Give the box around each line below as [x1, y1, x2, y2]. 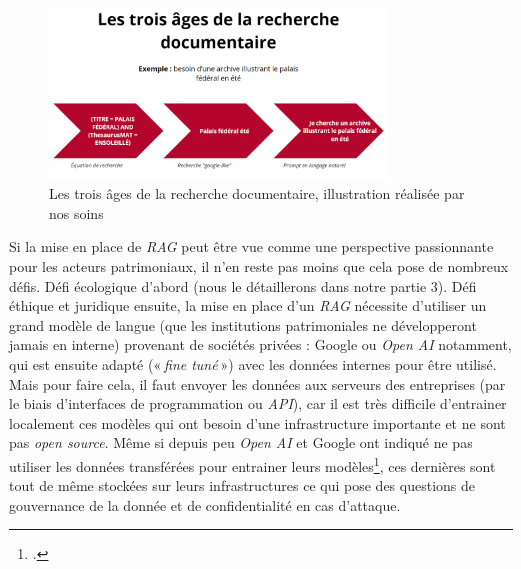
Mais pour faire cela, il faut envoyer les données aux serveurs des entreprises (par [9, 373, 506, 394]
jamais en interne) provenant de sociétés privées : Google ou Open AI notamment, [9, 334, 512, 355]
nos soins [49, 202, 104, 223]
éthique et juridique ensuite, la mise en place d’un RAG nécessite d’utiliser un [9, 295, 487, 316]
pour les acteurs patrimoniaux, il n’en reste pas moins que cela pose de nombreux [9, 255, 509, 276]
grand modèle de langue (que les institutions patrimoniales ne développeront [9, 314, 477, 335]
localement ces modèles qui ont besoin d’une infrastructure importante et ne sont [9, 412, 506, 433]
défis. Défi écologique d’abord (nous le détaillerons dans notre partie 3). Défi [9, 275, 477, 296]
